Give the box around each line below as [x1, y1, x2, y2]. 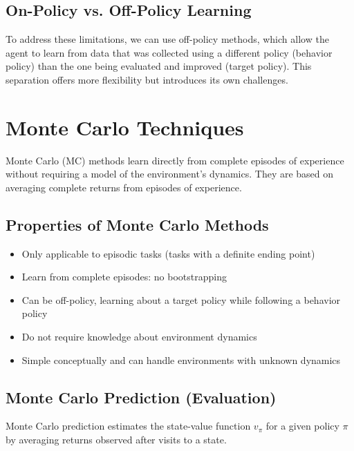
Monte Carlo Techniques [6, 113, 244, 141]
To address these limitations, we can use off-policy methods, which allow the [6, 32, 329, 46]
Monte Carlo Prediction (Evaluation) [6, 386, 277, 407]
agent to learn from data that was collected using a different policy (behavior [6, 45, 333, 59]
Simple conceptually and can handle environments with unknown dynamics [21, 352, 341, 367]
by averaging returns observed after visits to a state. [6, 432, 227, 447]
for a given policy [265, 419, 339, 433]
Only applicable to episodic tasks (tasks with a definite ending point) [21, 246, 315, 260]
